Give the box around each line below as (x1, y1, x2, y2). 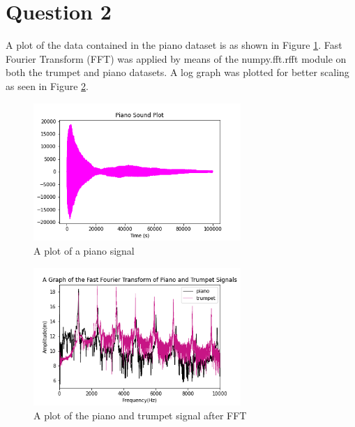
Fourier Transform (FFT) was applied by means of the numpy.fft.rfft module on (6, 51, 347, 66)
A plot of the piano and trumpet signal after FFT (33, 408, 247, 422)
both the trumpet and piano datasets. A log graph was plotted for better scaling (6, 65, 349, 80)
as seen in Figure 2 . (6, 78, 89, 93)
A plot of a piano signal (33, 243, 135, 257)
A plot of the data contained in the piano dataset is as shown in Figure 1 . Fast (6, 38, 342, 52)
